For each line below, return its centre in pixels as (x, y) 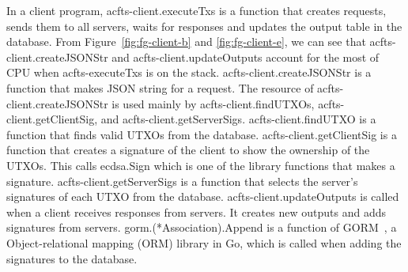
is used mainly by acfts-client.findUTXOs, (213, 103)
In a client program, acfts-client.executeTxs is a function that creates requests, (196, 10)
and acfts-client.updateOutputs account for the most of (246, 57)
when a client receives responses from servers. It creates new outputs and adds (196, 212)
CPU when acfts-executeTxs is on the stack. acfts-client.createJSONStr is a (189, 72)
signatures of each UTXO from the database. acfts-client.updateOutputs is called (203, 196)
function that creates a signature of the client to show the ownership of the (188, 150)
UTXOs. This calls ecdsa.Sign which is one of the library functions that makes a (201, 165)
